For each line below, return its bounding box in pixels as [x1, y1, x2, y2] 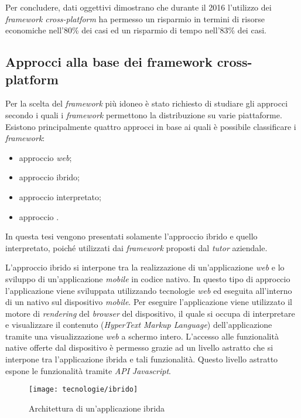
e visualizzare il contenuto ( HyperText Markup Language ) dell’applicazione [5, 318, 272, 331]
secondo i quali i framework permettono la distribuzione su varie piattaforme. [5, 108, 282, 121]
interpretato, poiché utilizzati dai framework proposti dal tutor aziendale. [5, 241, 268, 253]
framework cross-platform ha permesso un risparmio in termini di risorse [5, 12, 265, 25]
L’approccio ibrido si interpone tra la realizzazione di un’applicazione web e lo [5, 261, 285, 273]
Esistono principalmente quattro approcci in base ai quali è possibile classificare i [5, 120, 296, 132]
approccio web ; [19, 151, 72, 163]
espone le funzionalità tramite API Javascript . [5, 364, 171, 376]
